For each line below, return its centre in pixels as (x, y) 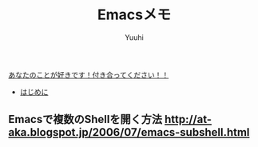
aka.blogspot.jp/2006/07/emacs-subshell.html (129, 132)
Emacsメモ (134, 15)
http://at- (188, 119)
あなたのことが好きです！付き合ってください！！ (89, 74)
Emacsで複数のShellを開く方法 (85, 119)
